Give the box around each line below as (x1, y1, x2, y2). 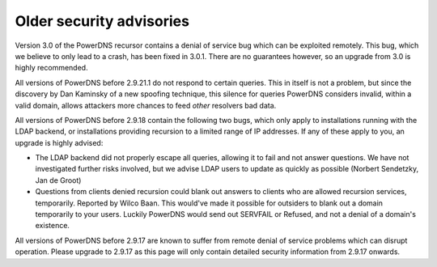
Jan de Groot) (35, 175, 82, 185)
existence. (35, 221, 70, 231)
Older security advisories (15, 12, 190, 30)
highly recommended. (15, 63, 88, 73)
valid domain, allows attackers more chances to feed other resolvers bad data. (15, 100, 277, 110)
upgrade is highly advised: (15, 138, 104, 147)
